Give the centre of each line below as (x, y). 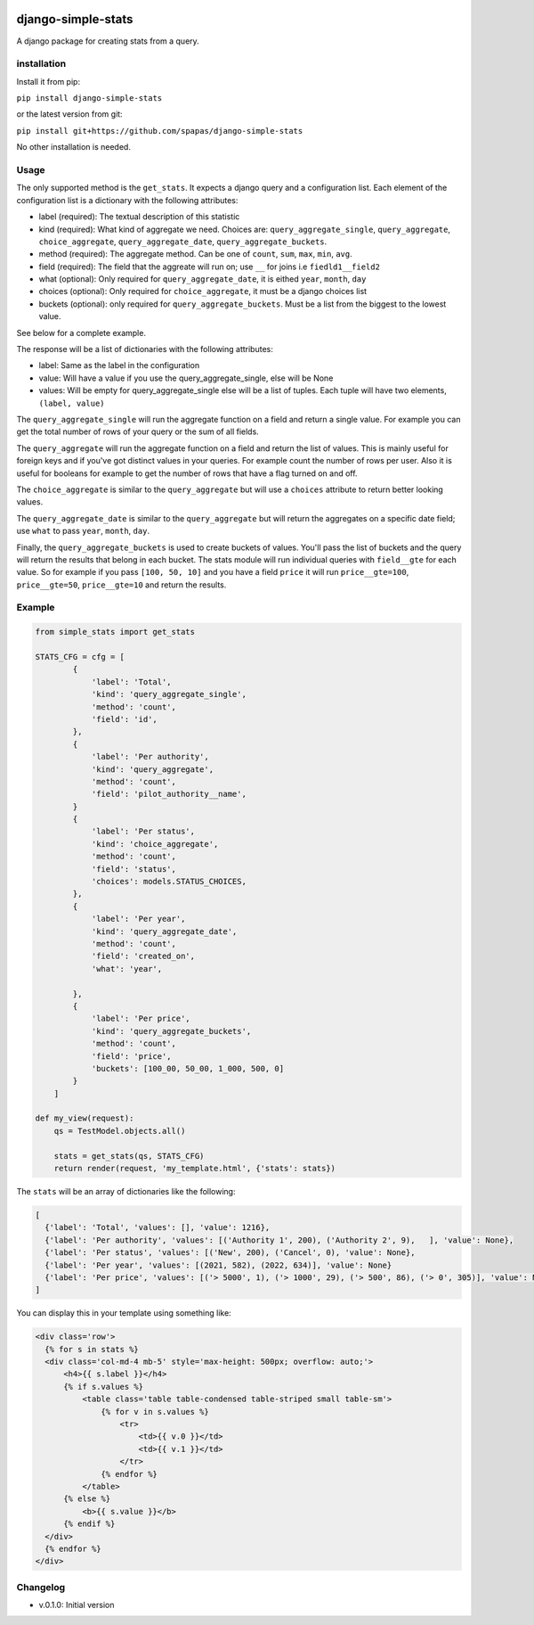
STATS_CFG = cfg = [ (80, 657)
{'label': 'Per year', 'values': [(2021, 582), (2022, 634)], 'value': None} (218, 1265)
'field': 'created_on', (143, 956)
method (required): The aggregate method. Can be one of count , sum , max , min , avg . (196, 254)
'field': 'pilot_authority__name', (169, 794)
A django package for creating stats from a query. (108, 41)
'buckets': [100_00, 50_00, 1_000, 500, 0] (188, 1068)
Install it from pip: (48, 81)
